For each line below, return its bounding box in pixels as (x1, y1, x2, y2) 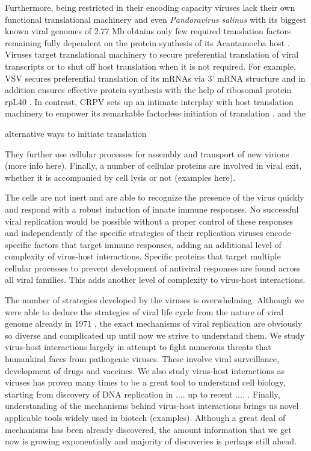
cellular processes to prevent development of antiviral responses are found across (5, 261, 301, 274)
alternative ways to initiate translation (5, 127, 147, 139)
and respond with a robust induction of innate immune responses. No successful (5, 202, 299, 215)
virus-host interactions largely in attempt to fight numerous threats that (5, 341, 271, 353)
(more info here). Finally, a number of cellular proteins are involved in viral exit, (5, 159, 302, 172)
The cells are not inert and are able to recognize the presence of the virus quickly (5, 191, 304, 204)
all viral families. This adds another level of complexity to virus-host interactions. (5, 273, 306, 286)
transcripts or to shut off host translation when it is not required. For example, (5, 59, 296, 72)
